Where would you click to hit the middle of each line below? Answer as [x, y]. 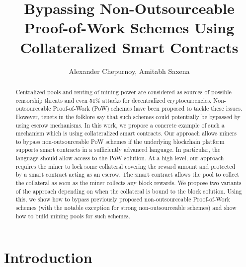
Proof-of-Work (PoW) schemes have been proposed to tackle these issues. [148, 108]
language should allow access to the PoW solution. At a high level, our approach [120, 158]
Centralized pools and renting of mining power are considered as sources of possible [123, 92]
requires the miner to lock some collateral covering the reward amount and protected [125, 166]
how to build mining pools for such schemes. [73, 216]
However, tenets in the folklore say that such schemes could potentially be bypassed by [128, 116]
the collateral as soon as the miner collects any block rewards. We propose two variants [128, 183]
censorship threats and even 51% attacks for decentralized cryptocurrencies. [114, 100]
